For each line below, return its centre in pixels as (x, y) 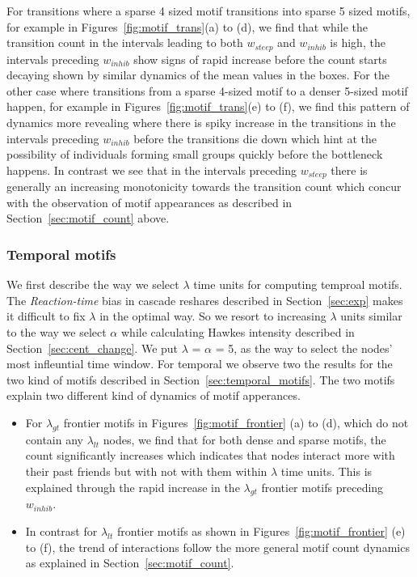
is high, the (358, 42)
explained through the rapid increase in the (133, 487)
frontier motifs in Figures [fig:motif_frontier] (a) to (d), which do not (236, 422)
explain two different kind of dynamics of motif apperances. (154, 395)
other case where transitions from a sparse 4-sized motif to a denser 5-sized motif (207, 90)
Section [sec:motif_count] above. (88, 218)
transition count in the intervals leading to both (125, 42)
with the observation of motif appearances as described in (150, 202)
